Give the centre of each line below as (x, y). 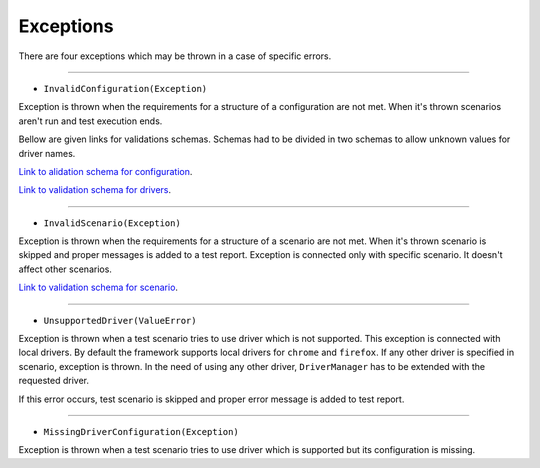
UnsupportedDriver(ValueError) (120, 320)
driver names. (47, 153)
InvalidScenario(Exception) (112, 223)
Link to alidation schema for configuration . (105, 171)
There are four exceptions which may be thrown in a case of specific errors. (175, 56)
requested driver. (54, 381)
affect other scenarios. (65, 269)
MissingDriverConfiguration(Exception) (141, 431)
